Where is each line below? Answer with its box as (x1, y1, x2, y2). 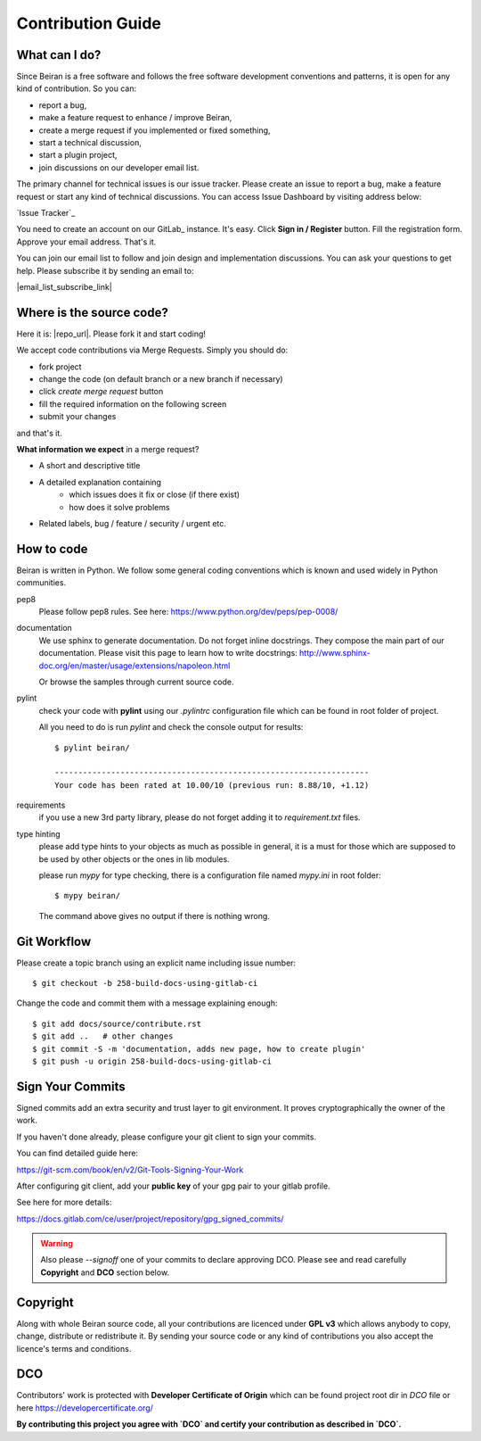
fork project (38, 361, 82, 372)
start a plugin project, (38, 150, 118, 161)
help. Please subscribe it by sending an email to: (16, 265, 194, 276)
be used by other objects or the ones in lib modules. (38, 853, 231, 865)
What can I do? (16, 47, 102, 62)
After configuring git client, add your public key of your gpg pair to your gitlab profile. (16, 1180, 330, 1191)
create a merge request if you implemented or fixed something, (38, 125, 271, 136)
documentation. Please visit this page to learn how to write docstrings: (38, 648, 298, 658)
